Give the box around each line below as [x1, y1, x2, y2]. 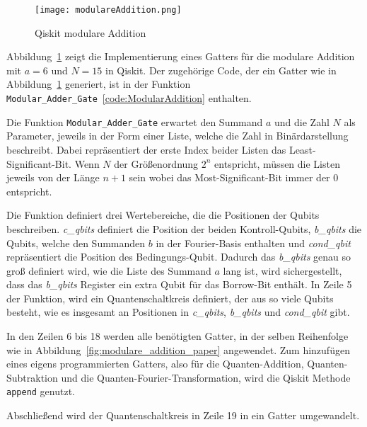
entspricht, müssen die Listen [214, 156, 340, 171]
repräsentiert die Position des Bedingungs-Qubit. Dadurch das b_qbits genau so [6, 249, 351, 264]
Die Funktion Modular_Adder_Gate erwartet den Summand [6, 114, 263, 129]
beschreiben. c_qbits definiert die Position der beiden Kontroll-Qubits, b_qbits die [6, 221, 362, 236]
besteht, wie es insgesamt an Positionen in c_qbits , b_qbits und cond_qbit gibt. [6, 304, 350, 319]
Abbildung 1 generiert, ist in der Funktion [6, 76, 191, 91]
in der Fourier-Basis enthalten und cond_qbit [156, 235, 351, 250]
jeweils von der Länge [6, 170, 100, 185]
